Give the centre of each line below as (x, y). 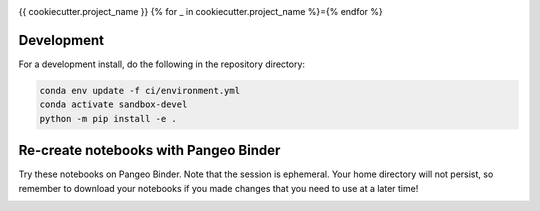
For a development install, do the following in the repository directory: (161, 64)
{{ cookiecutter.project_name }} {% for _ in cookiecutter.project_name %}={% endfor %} (201, 11)
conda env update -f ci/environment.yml (139, 90)
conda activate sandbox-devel (113, 104)
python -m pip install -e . (108, 118)
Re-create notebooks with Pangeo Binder (149, 150)
